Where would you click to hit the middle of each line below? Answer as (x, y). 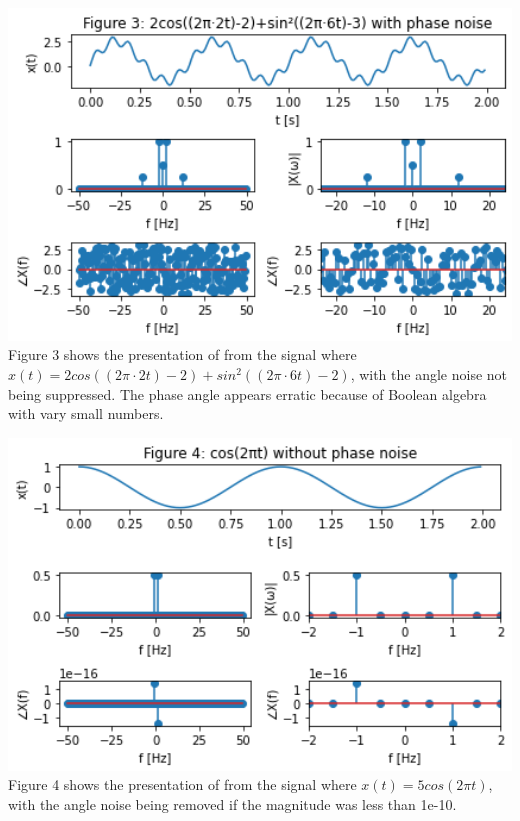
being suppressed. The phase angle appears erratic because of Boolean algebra (247, 393)
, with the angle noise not (429, 374)
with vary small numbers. (86, 413)
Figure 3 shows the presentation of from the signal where (182, 354)
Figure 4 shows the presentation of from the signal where (182, 784)
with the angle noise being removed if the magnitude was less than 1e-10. (232, 803)
